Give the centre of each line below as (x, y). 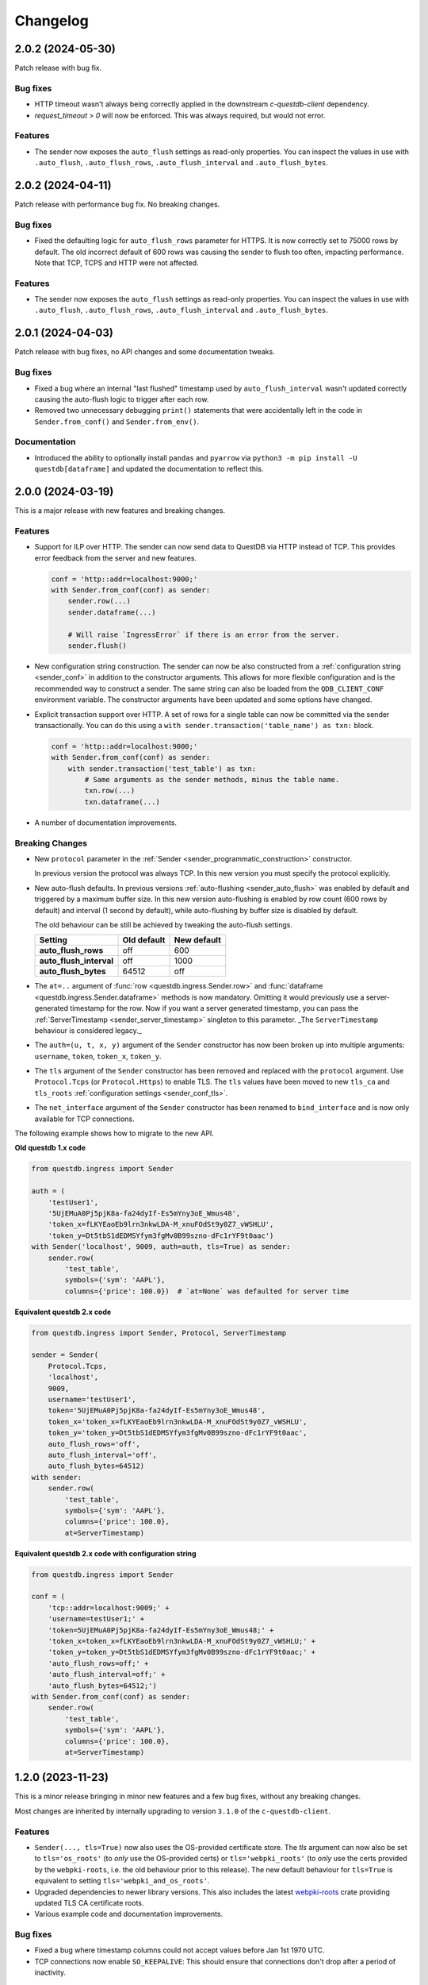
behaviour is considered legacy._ (88, 1030)
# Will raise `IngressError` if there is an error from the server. (204, 634)
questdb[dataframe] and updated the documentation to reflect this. (149, 469)
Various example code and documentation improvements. (129, 1914)
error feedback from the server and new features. (116, 558)
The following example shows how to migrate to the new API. (114, 1133)
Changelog (52, 21)
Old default (144, 940)
